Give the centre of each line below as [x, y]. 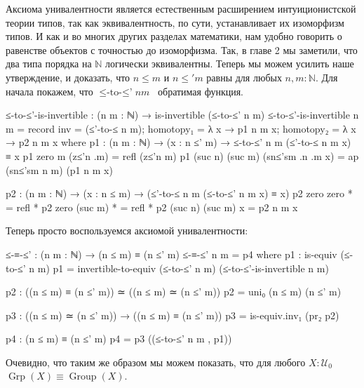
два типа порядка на [49, 63]
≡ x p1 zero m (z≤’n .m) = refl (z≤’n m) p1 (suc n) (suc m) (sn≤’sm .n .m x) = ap [182, 155]
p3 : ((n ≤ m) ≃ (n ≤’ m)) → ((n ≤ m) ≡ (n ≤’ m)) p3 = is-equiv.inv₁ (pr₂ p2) [173, 315]
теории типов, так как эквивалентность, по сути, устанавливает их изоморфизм [175, 22]
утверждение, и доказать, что [68, 77]
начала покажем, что [49, 91]
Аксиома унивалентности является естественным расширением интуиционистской [181, 8]
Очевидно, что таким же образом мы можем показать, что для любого [156, 362]
